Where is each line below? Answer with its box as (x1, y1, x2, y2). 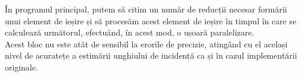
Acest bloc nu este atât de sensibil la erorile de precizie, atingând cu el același (5, 37, 288, 50)
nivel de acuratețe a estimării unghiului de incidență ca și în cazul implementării (5, 49, 297, 62)
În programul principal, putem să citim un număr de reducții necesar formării (5, 3, 287, 15)
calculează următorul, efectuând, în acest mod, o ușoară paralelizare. (5, 26, 255, 38)
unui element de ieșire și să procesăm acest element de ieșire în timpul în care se (5, 14, 297, 27)
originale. (5, 60, 39, 73)
